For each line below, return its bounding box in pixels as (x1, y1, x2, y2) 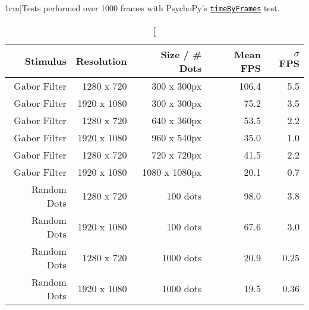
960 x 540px (152, 130, 202, 144)
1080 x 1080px (142, 165, 202, 179)
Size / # (160, 47, 202, 61)
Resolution (75, 54, 127, 68)
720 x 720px (152, 147, 202, 162)
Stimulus (24, 54, 67, 68)
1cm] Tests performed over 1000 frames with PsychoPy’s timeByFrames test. (5, 2, 280, 14)
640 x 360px (152, 113, 202, 127)
